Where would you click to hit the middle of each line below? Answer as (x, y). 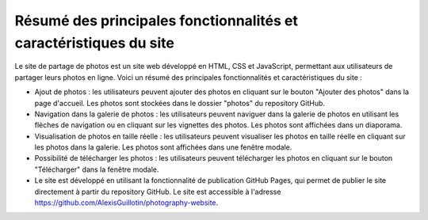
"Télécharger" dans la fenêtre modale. (97, 169)
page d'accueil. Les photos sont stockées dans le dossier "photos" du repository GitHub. (180, 103)
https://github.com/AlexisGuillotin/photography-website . (126, 203)
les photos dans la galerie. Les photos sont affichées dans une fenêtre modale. (163, 147)
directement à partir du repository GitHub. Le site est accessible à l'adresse (158, 192)
